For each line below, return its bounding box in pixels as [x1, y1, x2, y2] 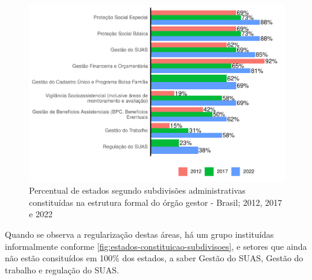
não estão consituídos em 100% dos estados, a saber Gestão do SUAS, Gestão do [5, 252, 304, 264]
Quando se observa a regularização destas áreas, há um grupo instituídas [5, 227, 274, 240]
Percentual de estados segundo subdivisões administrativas [29, 184, 246, 197]
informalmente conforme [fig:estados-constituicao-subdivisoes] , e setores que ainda [5, 240, 307, 252]
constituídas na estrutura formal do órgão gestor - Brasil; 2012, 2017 [29, 196, 282, 208]
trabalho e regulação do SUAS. [5, 263, 119, 276]
